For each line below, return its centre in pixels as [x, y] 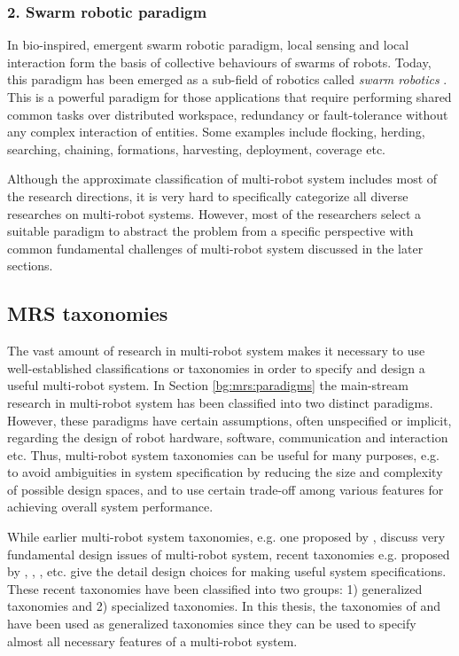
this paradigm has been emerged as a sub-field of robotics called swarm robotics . [227, 79]
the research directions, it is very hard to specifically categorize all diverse [208, 195]
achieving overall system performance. [110, 507]
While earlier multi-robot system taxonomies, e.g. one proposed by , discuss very [226, 537]
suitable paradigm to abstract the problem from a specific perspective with [210, 231]
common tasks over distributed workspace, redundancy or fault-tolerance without [228, 114]
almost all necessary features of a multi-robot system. [152, 640]
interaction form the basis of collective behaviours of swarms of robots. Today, [219, 62]
